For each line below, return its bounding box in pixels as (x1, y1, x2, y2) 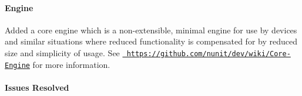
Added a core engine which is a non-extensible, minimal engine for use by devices (5, 23, 297, 36)
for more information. (32, 58, 110, 70)
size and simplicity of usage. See (5, 46, 120, 59)
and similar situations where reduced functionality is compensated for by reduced (5, 35, 297, 47)
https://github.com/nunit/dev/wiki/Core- (126, 49, 291, 58)
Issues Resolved (5, 81, 69, 93)
